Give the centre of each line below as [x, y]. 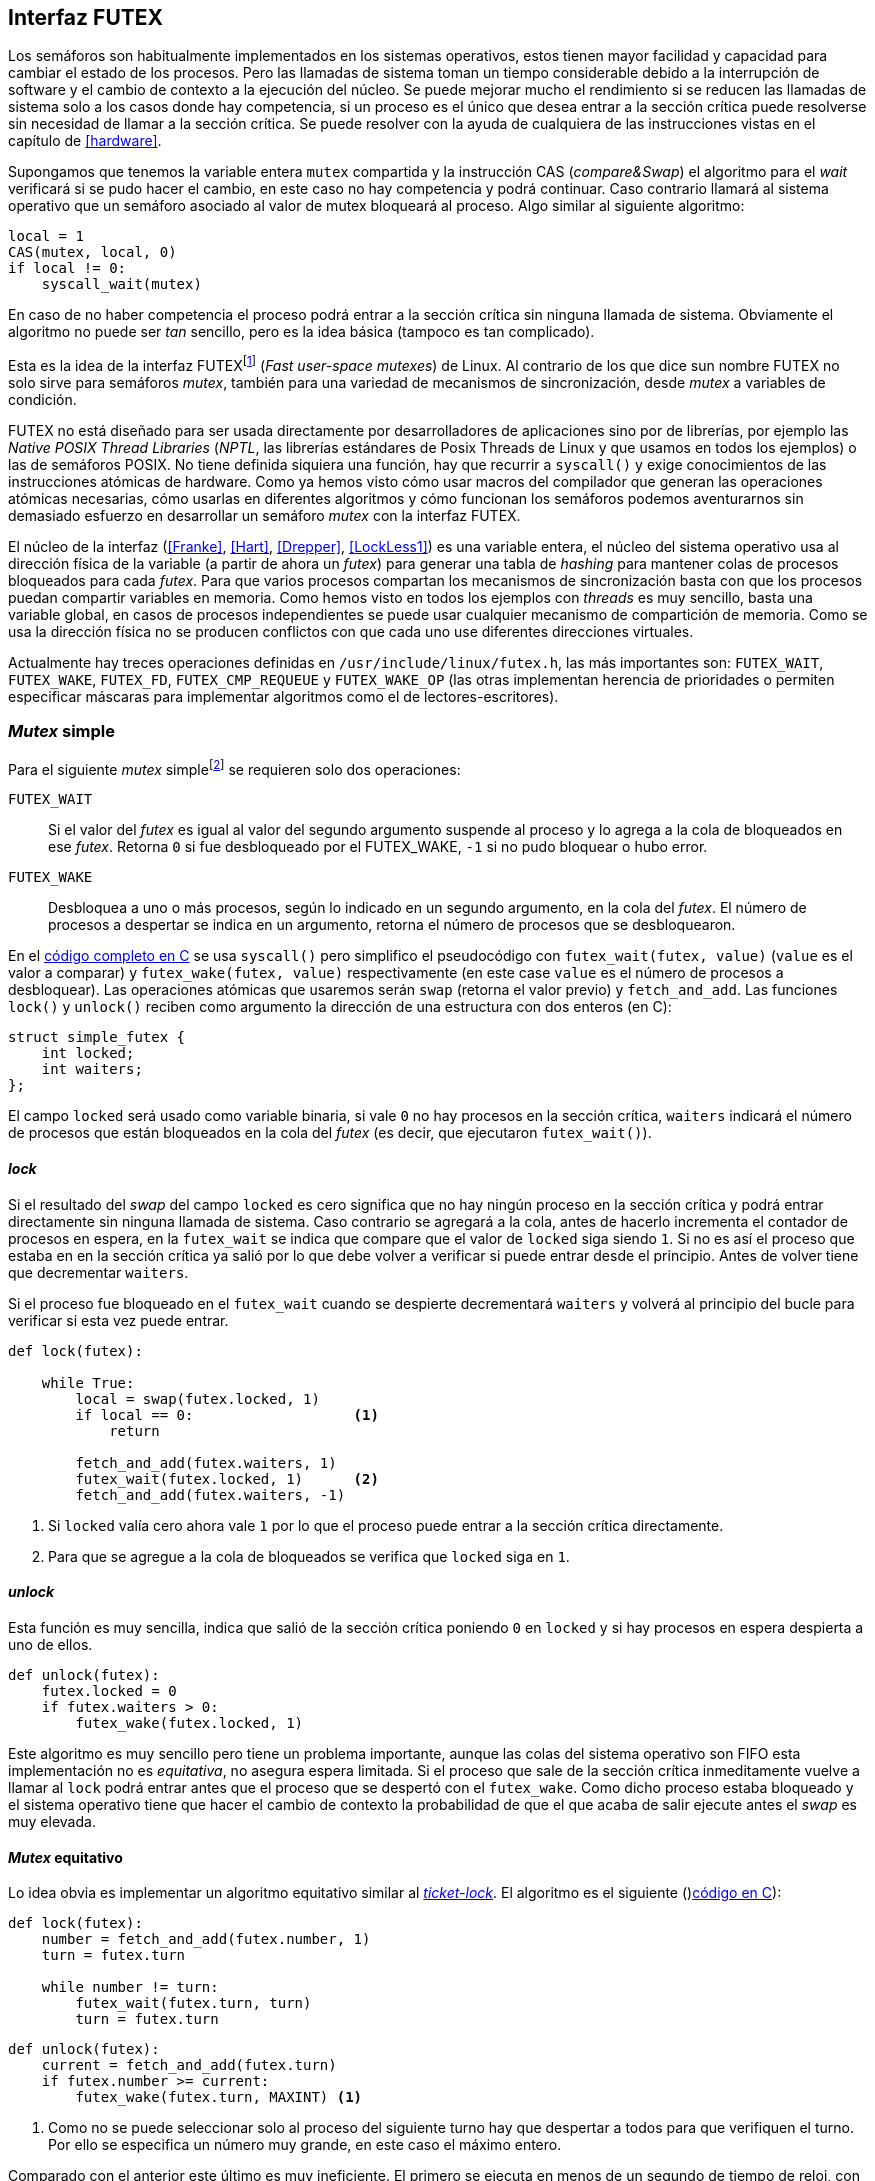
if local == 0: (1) [227, 1414]
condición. [42, 400]
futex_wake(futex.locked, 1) [189, 1722]
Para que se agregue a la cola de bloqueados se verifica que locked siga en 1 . [309, 1556]
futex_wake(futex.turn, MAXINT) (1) [219, 2097]
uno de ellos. [50, 1644]
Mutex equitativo [65, 1857]
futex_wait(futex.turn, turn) [193, 2003]
